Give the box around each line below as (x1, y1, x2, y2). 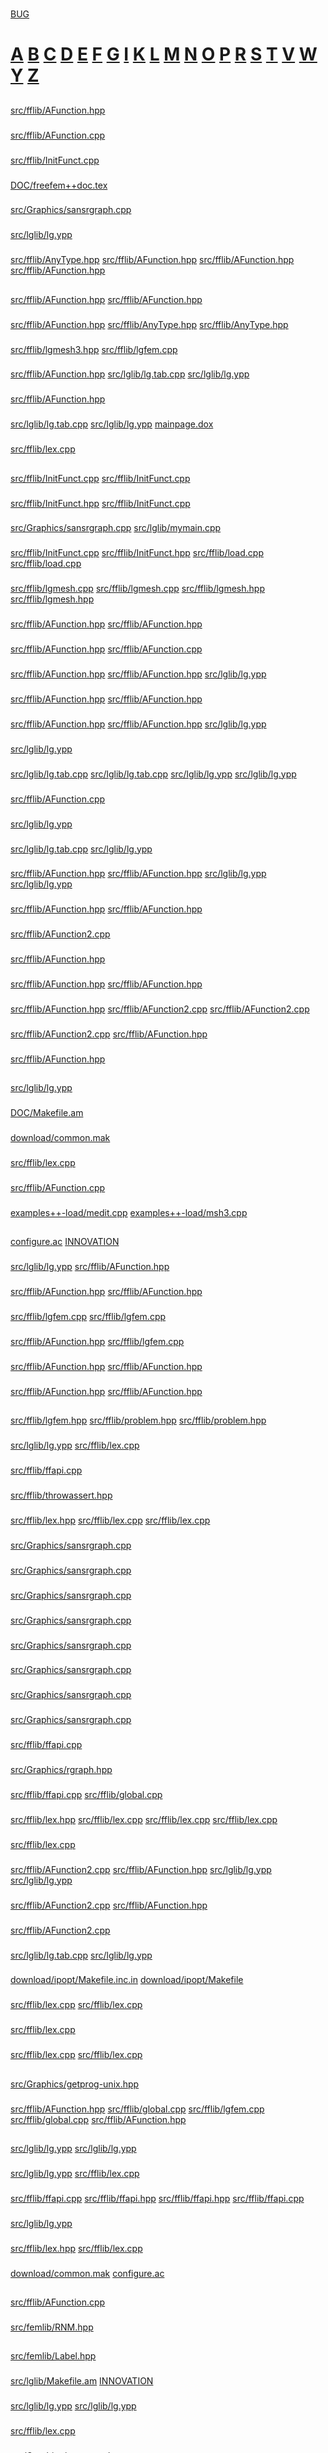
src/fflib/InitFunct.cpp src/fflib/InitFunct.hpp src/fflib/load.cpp (10, 547, 264, 559)
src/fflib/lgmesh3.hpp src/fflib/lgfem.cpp (10, 343, 178, 355)
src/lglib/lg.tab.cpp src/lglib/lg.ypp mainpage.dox (10, 418, 214, 430)
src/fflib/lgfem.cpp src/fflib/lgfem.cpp (10, 1311, 167, 1323)
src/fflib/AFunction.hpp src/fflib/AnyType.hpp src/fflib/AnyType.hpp (10, 318, 289, 330)
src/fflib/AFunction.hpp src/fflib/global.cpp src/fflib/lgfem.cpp (10, 2103, 265, 2115)
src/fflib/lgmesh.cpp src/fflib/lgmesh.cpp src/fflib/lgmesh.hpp (10, 583, 265, 595)
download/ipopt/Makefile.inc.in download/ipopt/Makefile (10, 1974, 244, 1986)
